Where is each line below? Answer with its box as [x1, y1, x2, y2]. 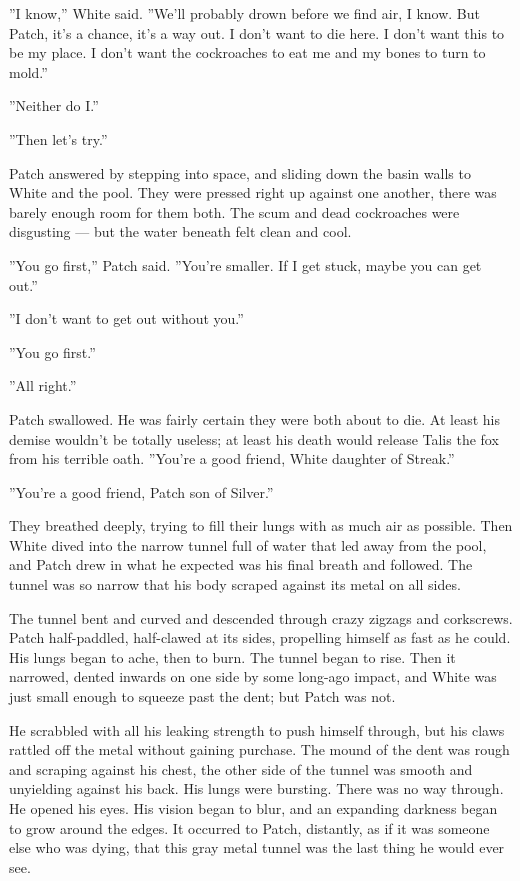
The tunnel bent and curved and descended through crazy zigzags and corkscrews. [9, 607, 513, 628]
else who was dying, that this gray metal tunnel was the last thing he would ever [9, 837, 505, 858]
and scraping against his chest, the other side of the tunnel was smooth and [9, 758, 473, 779]
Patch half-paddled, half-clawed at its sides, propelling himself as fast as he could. [9, 627, 511, 648]
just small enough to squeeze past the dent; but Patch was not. [9, 686, 396, 707]
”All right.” [9, 375, 77, 396]
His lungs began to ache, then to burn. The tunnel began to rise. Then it [9, 646, 456, 667]
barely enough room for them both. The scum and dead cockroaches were [9, 201, 460, 222]
